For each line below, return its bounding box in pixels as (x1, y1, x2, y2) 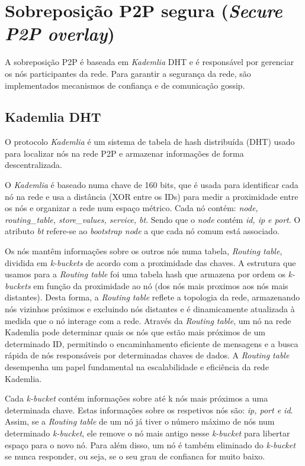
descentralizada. (5, 158, 62, 171)
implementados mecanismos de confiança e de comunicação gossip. (5, 79, 245, 91)
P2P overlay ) (5, 21, 115, 46)
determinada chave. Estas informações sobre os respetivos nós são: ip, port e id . (5, 403, 293, 416)
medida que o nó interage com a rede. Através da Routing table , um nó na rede (5, 314, 291, 326)
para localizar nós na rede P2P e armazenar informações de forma (5, 147, 244, 159)
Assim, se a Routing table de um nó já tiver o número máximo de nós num (5, 415, 275, 428)
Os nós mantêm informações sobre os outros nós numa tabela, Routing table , (5, 245, 282, 257)
